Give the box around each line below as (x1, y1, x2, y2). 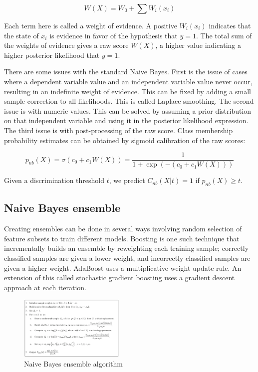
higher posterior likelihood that (4, 49, 100, 60)
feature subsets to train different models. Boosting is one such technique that (4, 233, 240, 243)
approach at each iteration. (4, 282, 86, 292)
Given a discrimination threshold (4, 175, 105, 186)
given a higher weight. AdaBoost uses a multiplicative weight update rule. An (4, 262, 242, 273)
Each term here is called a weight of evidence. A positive (4, 20, 177, 30)
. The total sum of (196, 30, 252, 40)
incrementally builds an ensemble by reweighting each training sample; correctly (4, 243, 249, 253)
